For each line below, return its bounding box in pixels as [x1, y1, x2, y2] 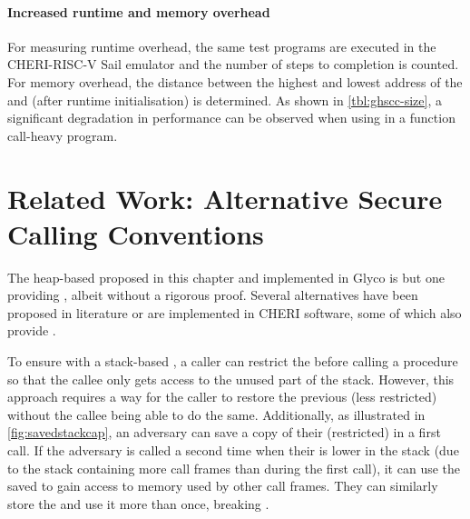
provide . [7, 321, 56, 340]
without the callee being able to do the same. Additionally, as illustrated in [7, 404, 426, 424]
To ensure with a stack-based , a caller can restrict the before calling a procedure [7, 352, 458, 371]
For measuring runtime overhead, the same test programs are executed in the [7, 36, 436, 55]
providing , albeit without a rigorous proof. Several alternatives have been [7, 285, 418, 304]
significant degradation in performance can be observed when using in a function [7, 108, 455, 127]
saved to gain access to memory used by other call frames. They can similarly [7, 476, 438, 495]
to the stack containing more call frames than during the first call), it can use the [7, 458, 461, 477]
